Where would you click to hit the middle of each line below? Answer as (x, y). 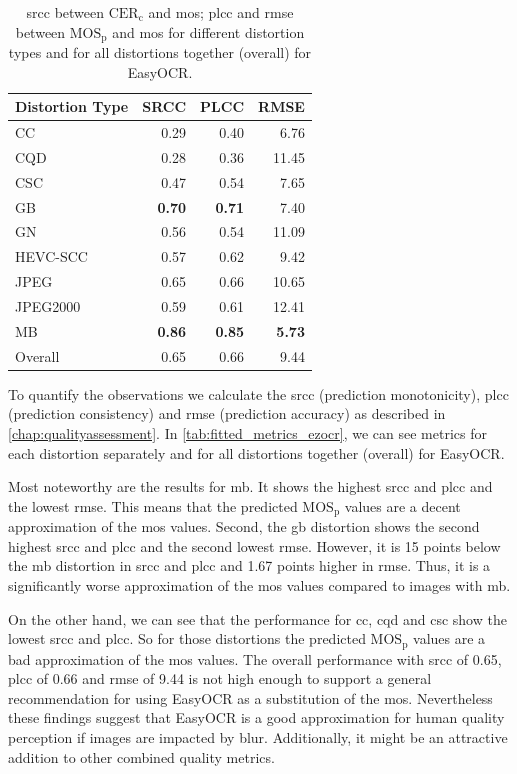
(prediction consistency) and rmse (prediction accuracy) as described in (227, 413)
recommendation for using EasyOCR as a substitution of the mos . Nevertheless (250, 697)
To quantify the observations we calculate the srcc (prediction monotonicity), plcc (258, 393)
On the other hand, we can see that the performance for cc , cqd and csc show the (257, 618)
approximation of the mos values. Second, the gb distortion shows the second (244, 526)
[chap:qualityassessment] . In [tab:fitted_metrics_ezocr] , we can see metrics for (247, 432)
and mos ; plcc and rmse (221, 12)
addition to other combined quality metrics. (141, 756)
